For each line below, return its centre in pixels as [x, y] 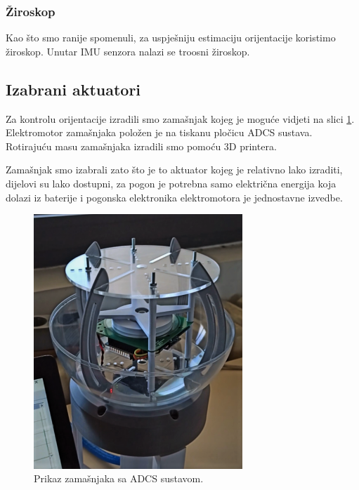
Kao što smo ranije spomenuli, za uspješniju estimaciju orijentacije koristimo [171, 38]
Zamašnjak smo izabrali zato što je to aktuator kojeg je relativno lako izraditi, [174, 170]
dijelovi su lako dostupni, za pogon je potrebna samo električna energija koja [171, 183]
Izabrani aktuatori [73, 89]
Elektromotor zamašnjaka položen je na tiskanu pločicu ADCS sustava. [159, 132]
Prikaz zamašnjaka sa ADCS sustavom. [119, 478]
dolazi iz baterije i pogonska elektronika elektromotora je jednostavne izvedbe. [174, 197]
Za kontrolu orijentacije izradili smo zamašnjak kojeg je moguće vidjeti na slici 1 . [180, 118]
